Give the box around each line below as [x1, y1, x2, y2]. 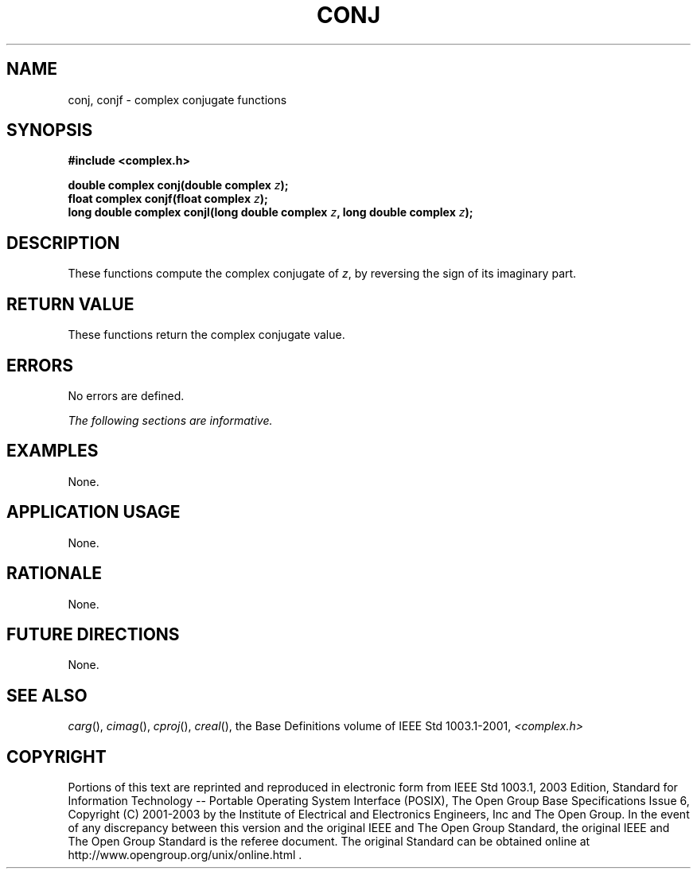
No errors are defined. [68, 388, 185, 402]
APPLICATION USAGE [6, 502, 181, 523]
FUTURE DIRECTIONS [6, 624, 180, 644]
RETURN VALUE [6, 294, 134, 314]
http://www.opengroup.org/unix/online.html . [68, 848, 302, 862]
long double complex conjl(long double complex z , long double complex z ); [68, 205, 473, 220]
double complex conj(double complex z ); [68, 178, 289, 192]
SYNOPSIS [6, 120, 93, 141]
